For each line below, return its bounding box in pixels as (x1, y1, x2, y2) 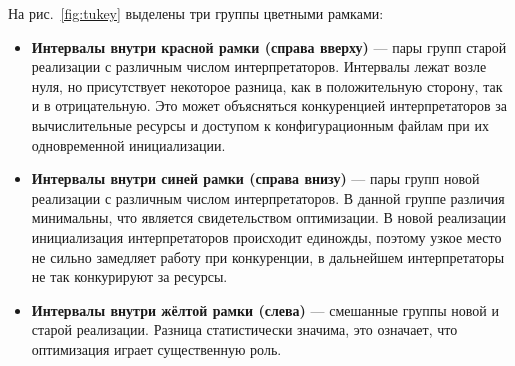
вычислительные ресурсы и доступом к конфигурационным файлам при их (31, 114, 490, 135)
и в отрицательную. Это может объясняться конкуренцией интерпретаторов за (31, 95, 507, 116)
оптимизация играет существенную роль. (31, 338, 282, 359)
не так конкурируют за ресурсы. (31, 266, 228, 287)
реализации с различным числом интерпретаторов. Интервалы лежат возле (31, 56, 487, 77)
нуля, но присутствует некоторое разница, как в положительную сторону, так (31, 75, 503, 96)
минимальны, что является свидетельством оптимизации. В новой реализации (31, 207, 507, 228)
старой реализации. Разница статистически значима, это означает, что (31, 319, 458, 340)
